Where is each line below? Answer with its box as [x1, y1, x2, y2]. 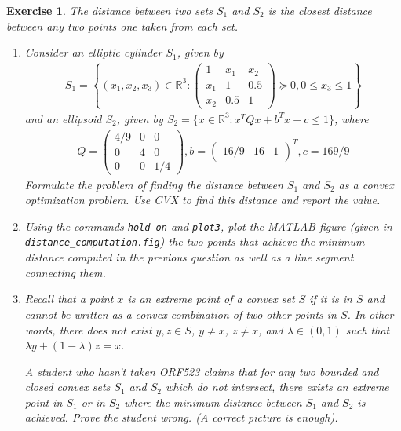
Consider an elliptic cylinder [24, 44, 162, 60]
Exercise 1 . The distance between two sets [6, 2, 213, 18]
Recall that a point [24, 290, 114, 307]
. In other [347, 305, 394, 322]
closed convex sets [24, 378, 111, 395]
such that [345, 321, 390, 338]
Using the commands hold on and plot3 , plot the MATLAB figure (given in [24, 217, 392, 234]
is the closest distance [268, 2, 372, 18]
